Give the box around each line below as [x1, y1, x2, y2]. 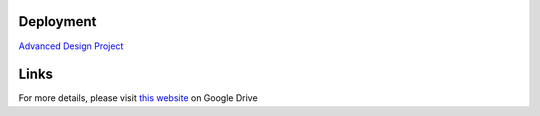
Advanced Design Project [18, 40, 124, 52]
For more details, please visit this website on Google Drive [18, 92, 259, 104]
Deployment [18, 13, 97, 30]
